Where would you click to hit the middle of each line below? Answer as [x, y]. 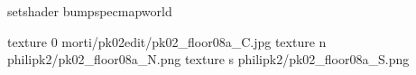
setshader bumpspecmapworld [90, 11]
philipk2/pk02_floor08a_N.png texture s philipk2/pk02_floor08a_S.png [208, 59]
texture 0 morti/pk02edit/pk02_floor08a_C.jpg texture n [167, 41]
